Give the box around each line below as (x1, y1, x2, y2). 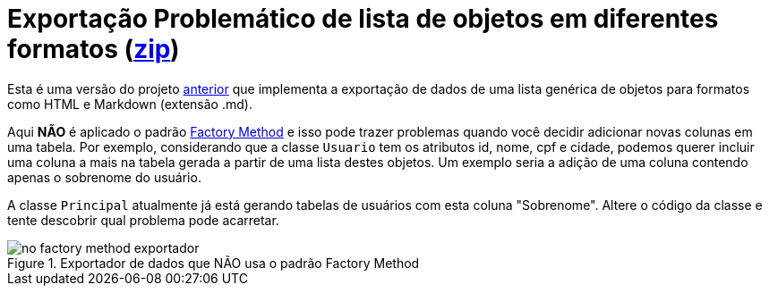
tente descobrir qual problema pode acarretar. (7, 212, 279, 228)
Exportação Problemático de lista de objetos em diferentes (7, 4, 719, 34)
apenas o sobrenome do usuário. (7, 169, 201, 185)
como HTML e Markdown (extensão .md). (7, 96, 252, 112)
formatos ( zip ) (7, 34, 180, 64)
